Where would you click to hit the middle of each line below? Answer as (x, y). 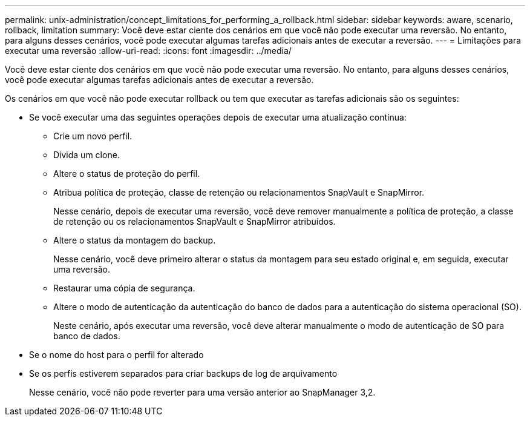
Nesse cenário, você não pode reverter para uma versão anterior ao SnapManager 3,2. (202, 392)
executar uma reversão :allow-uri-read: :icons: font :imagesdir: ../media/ (148, 51)
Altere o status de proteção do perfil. (127, 174)
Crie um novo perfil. (93, 136)
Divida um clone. (87, 155)
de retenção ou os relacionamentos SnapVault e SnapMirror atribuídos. (195, 221)
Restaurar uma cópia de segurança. (124, 288)
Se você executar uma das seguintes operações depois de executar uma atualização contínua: (218, 117)
